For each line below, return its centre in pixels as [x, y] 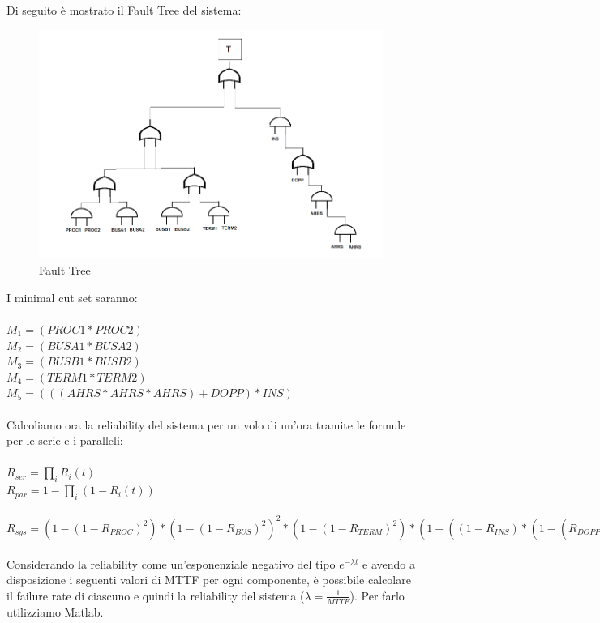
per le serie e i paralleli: [65, 440]
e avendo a [389, 563]
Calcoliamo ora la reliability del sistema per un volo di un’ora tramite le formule [206, 424]
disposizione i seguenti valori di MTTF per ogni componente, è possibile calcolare [209, 580]
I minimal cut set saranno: [72, 297]
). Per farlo [377, 595]
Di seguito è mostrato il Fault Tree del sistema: [124, 10]
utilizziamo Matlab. [55, 611]
